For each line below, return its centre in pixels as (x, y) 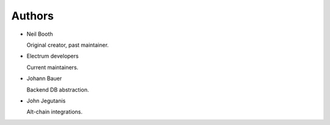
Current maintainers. (53, 67)
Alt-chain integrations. (54, 112)
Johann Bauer (44, 78)
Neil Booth (40, 34)
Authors (33, 16)
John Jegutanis (46, 101)
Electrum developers (53, 56)
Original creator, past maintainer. (68, 45)
